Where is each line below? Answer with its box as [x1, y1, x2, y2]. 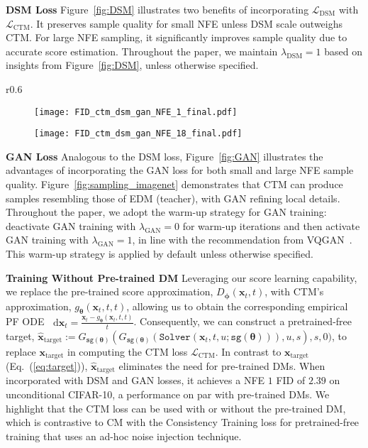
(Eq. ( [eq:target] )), [6, 358, 88, 373]
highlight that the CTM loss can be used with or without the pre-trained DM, [6, 400, 346, 415]
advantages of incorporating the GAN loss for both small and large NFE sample [6, 163, 354, 177]
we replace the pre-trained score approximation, [6, 284, 213, 299]
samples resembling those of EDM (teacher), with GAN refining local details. [6, 190, 340, 205]
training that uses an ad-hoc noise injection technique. [6, 428, 242, 443]
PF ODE [6, 314, 45, 329]
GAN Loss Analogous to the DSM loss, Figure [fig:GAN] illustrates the [6, 148, 323, 163]
